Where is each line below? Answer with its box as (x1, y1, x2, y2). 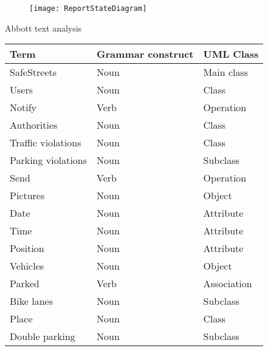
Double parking (10, 329, 75, 344)
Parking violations (10, 153, 88, 168)
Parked (10, 276, 40, 291)
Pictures (10, 188, 45, 203)
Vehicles (10, 259, 44, 273)
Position (10, 241, 44, 256)
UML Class (203, 47, 259, 61)
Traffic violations (10, 135, 81, 150)
